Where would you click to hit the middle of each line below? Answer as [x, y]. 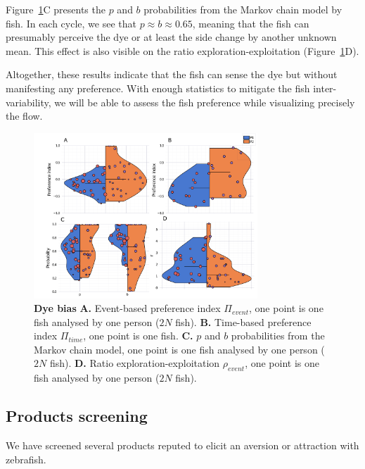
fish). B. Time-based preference [243, 321]
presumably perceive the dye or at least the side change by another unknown [171, 37]
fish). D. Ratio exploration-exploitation [135, 363]
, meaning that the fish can [251, 23]
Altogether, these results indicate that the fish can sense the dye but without [172, 74]
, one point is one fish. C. [138, 336]
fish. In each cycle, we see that [71, 23]
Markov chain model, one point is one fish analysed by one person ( [179, 349]
